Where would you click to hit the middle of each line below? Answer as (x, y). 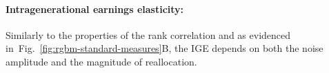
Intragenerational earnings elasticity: (95, 9)
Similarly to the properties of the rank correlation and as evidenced (148, 34)
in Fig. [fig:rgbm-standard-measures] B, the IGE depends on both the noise (164, 48)
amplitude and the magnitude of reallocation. (101, 61)
